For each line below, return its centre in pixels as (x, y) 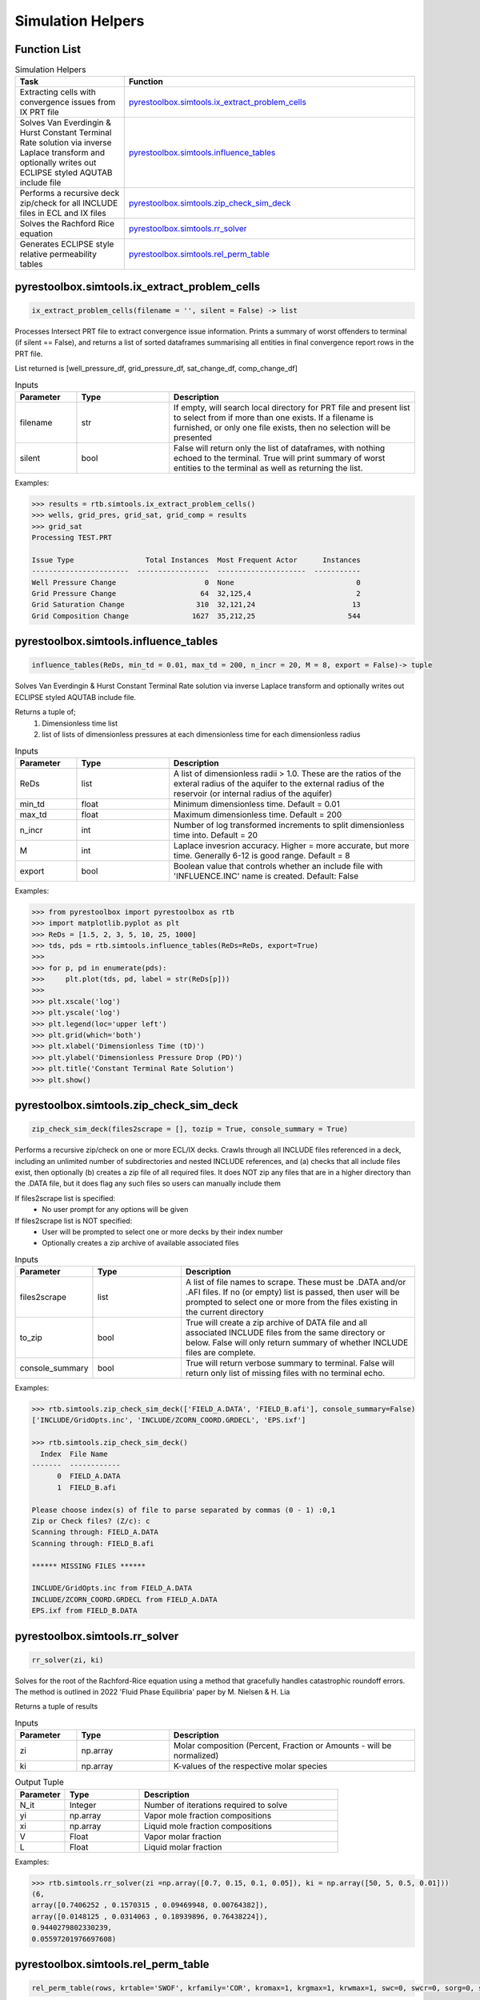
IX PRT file (39, 112)
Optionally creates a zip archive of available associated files (140, 1243)
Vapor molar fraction (183, 1836)
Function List (48, 49)
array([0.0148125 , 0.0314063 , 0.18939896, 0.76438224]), (150, 1916)
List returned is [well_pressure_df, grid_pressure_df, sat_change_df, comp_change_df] (156, 369)
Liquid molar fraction (183, 1846)
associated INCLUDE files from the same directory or (285, 1333)
